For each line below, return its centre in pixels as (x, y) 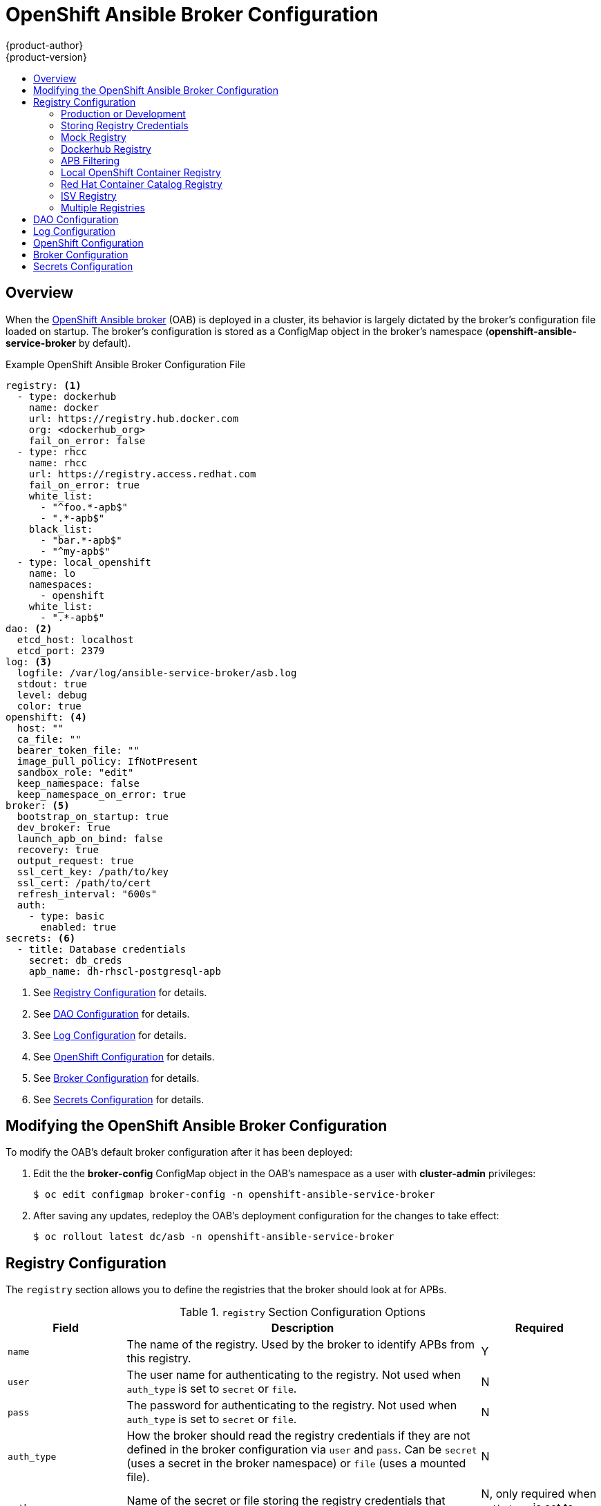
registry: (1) (44, 385)
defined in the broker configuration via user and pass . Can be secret (302, 1450)
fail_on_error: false (87, 440)
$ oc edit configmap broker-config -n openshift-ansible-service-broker (234, 1195)
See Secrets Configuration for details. (119, 1099)
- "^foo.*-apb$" (84, 507)
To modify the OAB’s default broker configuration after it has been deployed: (179, 1152)
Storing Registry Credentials (125, 125)
